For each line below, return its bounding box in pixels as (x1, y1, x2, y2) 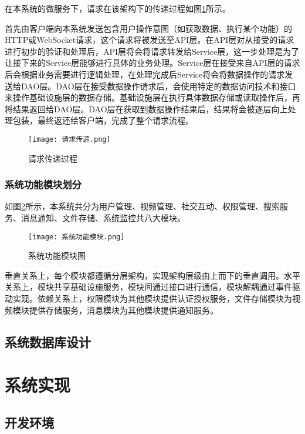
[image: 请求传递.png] (28, 135, 111, 143)
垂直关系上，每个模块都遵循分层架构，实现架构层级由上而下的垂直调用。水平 (5, 269, 300, 281)
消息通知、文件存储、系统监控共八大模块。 (21, 212, 185, 223)
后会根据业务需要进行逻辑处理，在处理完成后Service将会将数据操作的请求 (5, 68, 285, 80)
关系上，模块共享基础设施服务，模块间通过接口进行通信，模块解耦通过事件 (5, 281, 292, 293)
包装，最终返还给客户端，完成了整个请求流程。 (12, 114, 194, 126)
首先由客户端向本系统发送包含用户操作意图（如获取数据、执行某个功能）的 (5, 22, 292, 34)
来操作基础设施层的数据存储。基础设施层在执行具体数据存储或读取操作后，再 (5, 91, 300, 104)
